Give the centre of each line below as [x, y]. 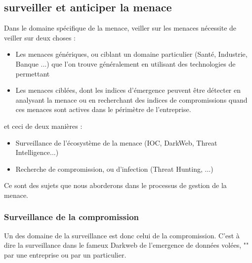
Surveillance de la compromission [72, 217]
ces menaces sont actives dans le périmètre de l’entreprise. [103, 109]
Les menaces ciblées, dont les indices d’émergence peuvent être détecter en [128, 90]
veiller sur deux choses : [40, 37]
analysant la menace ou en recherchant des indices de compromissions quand [131, 99]
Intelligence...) [37, 152]
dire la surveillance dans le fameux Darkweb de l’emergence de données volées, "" [126, 245]
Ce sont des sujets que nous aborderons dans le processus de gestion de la [115, 185]
